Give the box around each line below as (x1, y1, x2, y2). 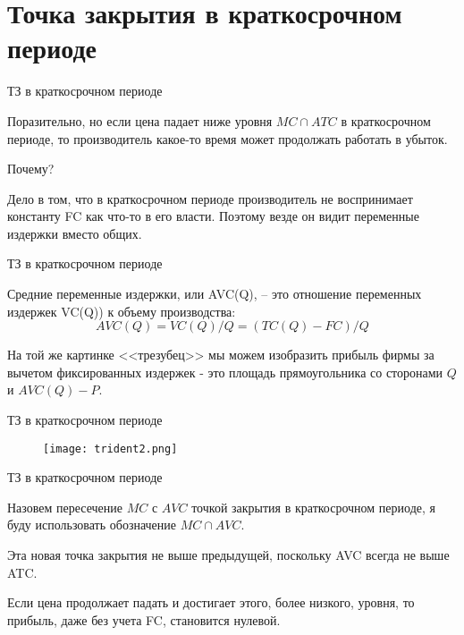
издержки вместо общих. (7, 224, 142, 242)
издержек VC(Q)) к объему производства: (7, 301, 236, 320)
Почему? (7, 159, 55, 178)
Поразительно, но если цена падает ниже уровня (7, 111, 273, 130)
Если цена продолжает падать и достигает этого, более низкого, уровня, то (7, 593, 415, 612)
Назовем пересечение (7, 497, 123, 516)
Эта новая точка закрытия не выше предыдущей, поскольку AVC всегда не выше (7, 546, 450, 564)
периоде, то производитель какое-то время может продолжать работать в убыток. (7, 129, 448, 148)
